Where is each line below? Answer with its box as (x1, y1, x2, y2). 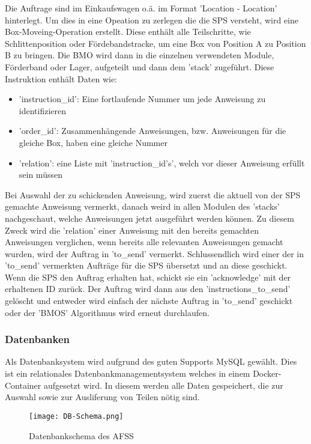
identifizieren (19, 104, 67, 117)
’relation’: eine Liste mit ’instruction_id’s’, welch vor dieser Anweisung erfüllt (19, 156, 305, 169)
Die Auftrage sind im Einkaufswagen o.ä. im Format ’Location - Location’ (5, 2, 277, 14)
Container (5, 379, 41, 391)
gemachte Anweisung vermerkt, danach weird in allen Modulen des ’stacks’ (5, 200, 280, 213)
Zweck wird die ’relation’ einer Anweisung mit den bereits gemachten (5, 224, 259, 236)
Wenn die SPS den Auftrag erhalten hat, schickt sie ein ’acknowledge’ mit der (5, 270, 291, 283)
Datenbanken (5, 332, 70, 347)
